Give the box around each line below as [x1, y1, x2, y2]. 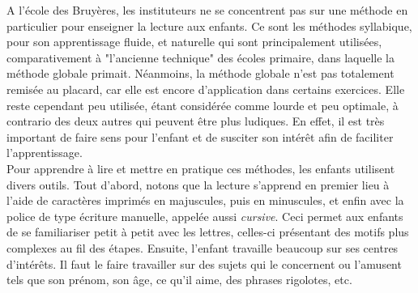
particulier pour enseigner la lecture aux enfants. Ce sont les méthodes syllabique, [6, 17, 412, 34]
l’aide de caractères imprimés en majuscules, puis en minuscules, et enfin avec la [6, 192, 404, 209]
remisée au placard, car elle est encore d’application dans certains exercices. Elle [6, 80, 405, 97]
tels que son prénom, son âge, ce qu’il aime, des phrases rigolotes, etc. [6, 271, 352, 288]
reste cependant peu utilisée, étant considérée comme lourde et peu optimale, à [6, 96, 399, 113]
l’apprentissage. [6, 144, 83, 161]
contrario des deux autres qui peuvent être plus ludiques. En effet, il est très [6, 113, 385, 130]
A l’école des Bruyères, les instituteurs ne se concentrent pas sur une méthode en [6, 2, 408, 18]
